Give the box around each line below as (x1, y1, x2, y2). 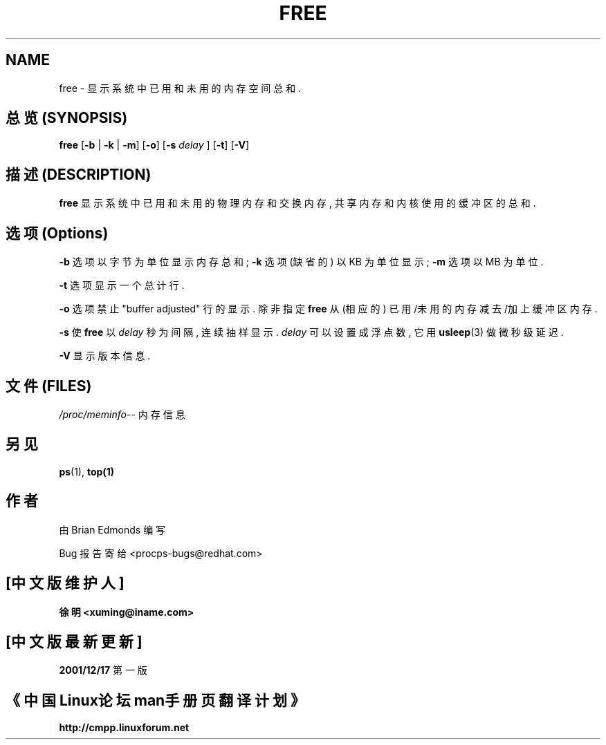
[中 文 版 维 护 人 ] (6, 574, 125, 592)
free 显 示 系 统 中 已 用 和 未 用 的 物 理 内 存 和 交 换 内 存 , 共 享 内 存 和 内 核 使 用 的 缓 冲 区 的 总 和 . (59, 197, 536, 209)
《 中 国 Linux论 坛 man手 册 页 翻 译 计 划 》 (6, 691, 306, 709)
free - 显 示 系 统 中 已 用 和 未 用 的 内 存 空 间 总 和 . (59, 82, 302, 94)
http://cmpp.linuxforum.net (59, 722, 190, 734)
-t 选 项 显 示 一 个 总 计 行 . (59, 279, 185, 292)
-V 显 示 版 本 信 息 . (59, 350, 151, 362)
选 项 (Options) (6, 224, 109, 242)
